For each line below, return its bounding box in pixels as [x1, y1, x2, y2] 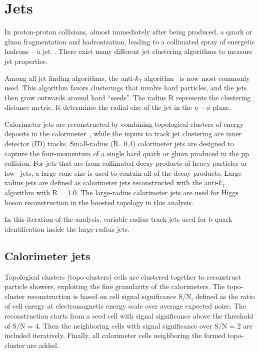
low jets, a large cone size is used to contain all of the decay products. [4, 167, 222, 178]
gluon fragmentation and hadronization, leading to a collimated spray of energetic [4, 36, 255, 46]
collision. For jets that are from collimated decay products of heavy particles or [4, 158, 247, 168]
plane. [212, 102, 231, 112]
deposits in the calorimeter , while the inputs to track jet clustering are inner [4, 128, 242, 139]
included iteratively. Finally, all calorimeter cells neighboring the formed [4, 330, 225, 341]
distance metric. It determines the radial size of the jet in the [4, 102, 192, 112]
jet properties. [4, 55, 47, 66]
